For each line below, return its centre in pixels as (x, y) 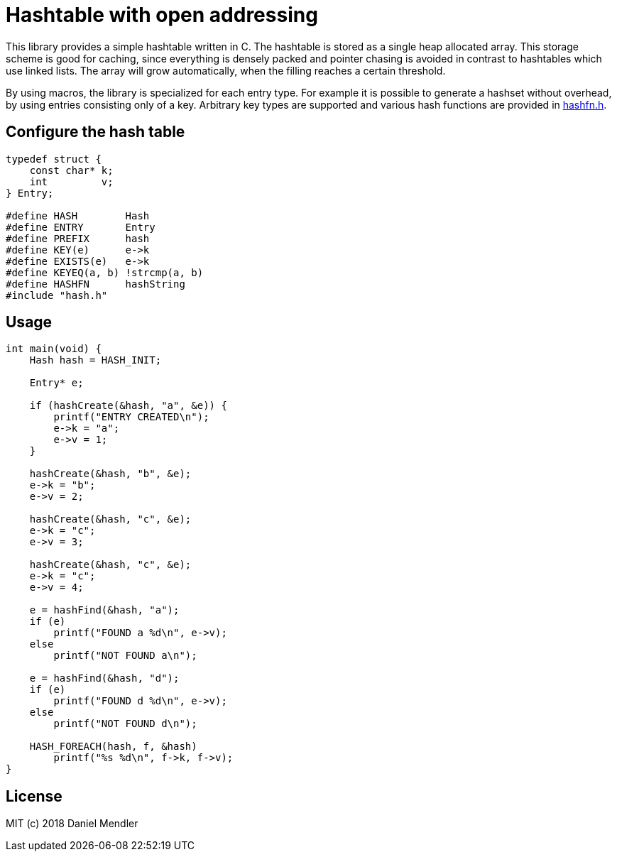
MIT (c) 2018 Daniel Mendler (72, 824)
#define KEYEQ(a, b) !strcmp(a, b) (105, 272)
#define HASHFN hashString (95, 284)
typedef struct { (54, 159)
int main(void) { (54, 349)
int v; (71, 181)
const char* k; (71, 170)
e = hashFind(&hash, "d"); (104, 678)
